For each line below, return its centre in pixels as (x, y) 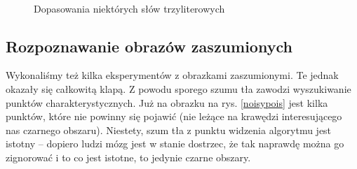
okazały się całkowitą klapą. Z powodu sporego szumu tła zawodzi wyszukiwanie (178, 88)
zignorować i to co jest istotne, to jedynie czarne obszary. (128, 157)
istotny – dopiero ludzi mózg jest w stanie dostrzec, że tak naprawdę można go (175, 144)
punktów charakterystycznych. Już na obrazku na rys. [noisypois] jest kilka (167, 102)
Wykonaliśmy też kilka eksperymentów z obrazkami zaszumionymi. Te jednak (172, 75)
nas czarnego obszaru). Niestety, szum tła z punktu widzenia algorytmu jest (169, 130)
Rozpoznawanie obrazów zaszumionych (149, 46)
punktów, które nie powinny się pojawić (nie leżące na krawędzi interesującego (174, 116)
